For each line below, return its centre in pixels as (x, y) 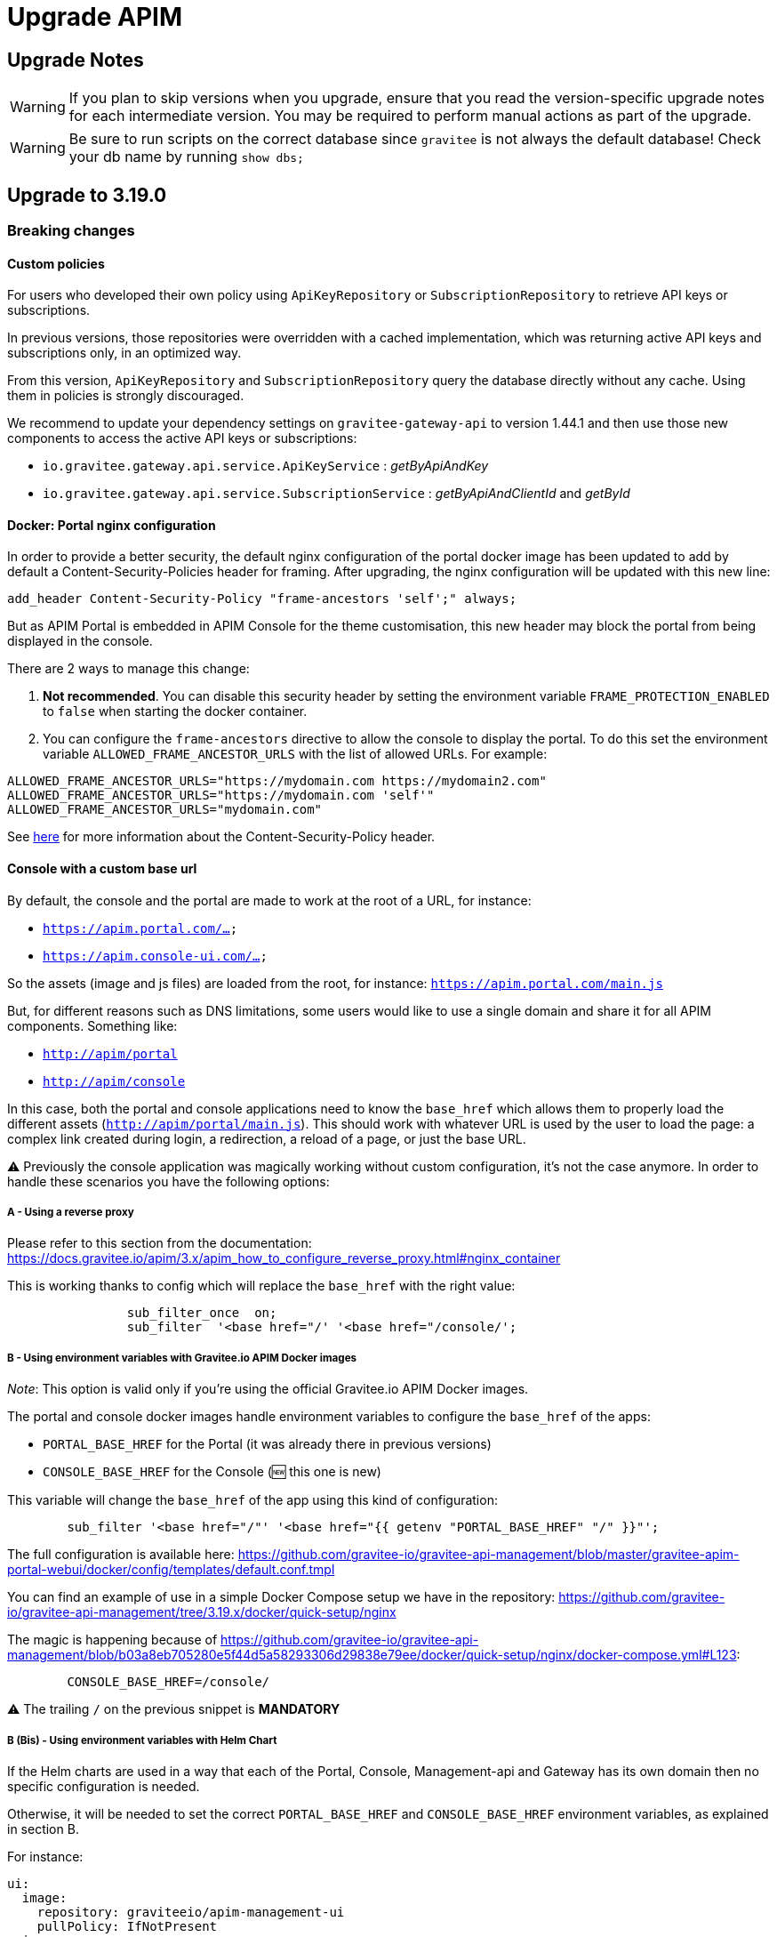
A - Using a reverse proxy (71, 1213)
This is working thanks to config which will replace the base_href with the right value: (261, 1286)
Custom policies (56, 263)
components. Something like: (92, 1025)
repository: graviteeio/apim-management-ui (191, 1913)
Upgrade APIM (95, 17)
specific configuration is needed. (104, 1787)
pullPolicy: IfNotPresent (127, 1927)
